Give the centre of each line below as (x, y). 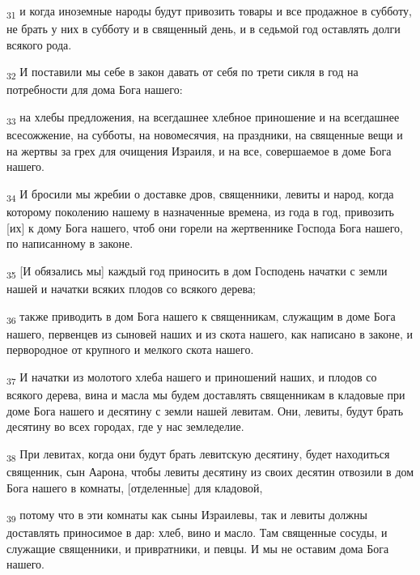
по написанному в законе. (70, 243)
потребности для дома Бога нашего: (95, 89)
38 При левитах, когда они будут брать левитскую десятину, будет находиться (198, 454)
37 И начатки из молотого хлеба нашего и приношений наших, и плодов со (192, 377)
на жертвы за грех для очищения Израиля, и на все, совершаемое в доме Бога (199, 150)
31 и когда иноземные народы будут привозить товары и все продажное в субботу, (210, 12)
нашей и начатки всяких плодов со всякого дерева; (132, 288)
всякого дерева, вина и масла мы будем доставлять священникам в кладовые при (206, 394)
